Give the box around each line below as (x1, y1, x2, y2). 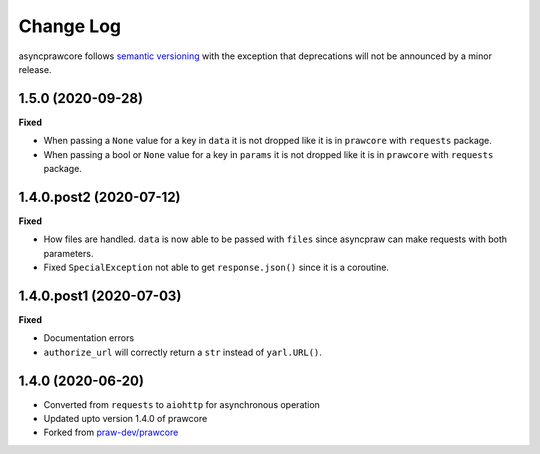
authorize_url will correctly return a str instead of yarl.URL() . (43, 346, 322, 358)
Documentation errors (43, 332, 135, 344)
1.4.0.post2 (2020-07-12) (18, 188, 181, 205)
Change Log (18, 15, 122, 37)
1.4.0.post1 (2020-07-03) (18, 287, 182, 304)
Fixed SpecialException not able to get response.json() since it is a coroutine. (43, 261, 390, 274)
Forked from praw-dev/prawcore (43, 426, 179, 439)
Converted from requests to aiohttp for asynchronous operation (43, 398, 320, 410)
